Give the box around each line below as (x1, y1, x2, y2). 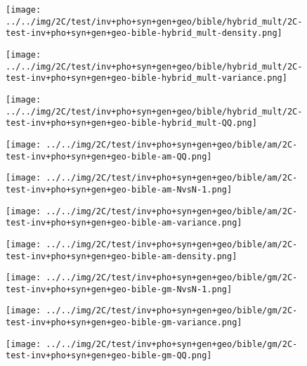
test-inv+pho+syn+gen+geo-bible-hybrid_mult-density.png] (6, 28, 282, 39)
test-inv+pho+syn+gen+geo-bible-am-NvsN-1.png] (6, 184, 233, 195)
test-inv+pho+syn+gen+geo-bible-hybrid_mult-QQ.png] (6, 118, 257, 129)
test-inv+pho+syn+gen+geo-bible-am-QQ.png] (6, 151, 212, 162)
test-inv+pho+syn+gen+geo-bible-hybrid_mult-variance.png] (6, 73, 287, 84)
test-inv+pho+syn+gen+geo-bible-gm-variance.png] (6, 318, 242, 328)
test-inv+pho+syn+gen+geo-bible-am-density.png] (6, 251, 237, 261)
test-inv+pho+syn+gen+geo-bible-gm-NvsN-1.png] (6, 284, 233, 294)
